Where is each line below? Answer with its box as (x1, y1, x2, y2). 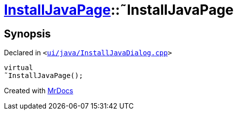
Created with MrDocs (4, 86, 74, 95)
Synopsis (4, 27, 51, 40)
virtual (4, 64, 34, 72)
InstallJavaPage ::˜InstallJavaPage (4, 1, 234, 18)
